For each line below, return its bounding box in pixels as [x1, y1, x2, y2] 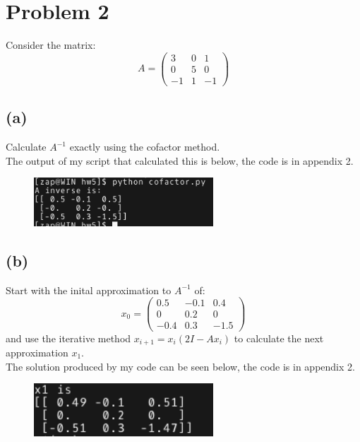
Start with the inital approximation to [6, 282, 172, 297]
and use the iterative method [6, 330, 131, 345]
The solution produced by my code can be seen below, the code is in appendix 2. [6, 359, 355, 373]
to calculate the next [234, 330, 324, 345]
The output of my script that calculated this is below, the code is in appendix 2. [6, 153, 354, 168]
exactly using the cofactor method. [69, 139, 220, 154]
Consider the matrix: [6, 37, 96, 52]
